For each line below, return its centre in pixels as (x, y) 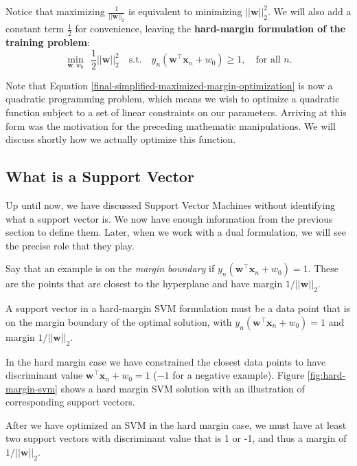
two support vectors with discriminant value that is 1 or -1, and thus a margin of (176, 438)
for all (268, 60)
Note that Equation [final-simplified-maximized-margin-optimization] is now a (169, 85)
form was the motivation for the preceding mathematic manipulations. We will (171, 125)
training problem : (48, 42)
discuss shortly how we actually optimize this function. (121, 139)
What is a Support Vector (100, 176)
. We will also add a (309, 11)
